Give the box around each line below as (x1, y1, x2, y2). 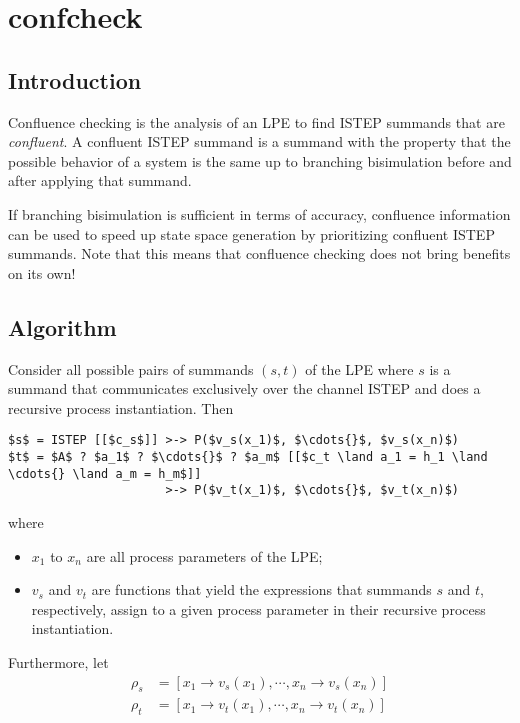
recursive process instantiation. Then (8, 397, 234, 418)
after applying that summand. (8, 170, 192, 191)
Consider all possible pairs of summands (8, 358, 254, 379)
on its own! (8, 262, 76, 283)
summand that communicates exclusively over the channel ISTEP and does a (8, 378, 481, 399)
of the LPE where (305, 358, 414, 379)
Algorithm (8, 311, 117, 342)
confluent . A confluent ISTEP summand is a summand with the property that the (8, 131, 511, 152)
